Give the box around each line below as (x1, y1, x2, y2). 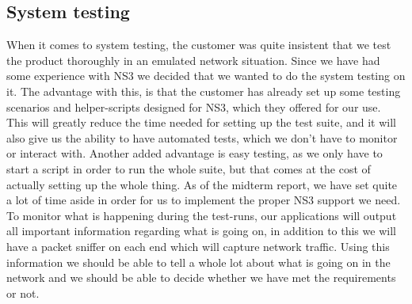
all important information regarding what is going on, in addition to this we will (6, 222, 396, 239)
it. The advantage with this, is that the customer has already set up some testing (6, 82, 401, 99)
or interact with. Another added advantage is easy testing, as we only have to (6, 145, 383, 161)
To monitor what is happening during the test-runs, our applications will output (6, 207, 397, 223)
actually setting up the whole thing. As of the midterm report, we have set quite (6, 176, 398, 192)
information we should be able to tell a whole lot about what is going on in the (6, 253, 391, 270)
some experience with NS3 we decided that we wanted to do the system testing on (6, 67, 406, 84)
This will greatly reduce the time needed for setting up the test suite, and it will (6, 114, 396, 131)
